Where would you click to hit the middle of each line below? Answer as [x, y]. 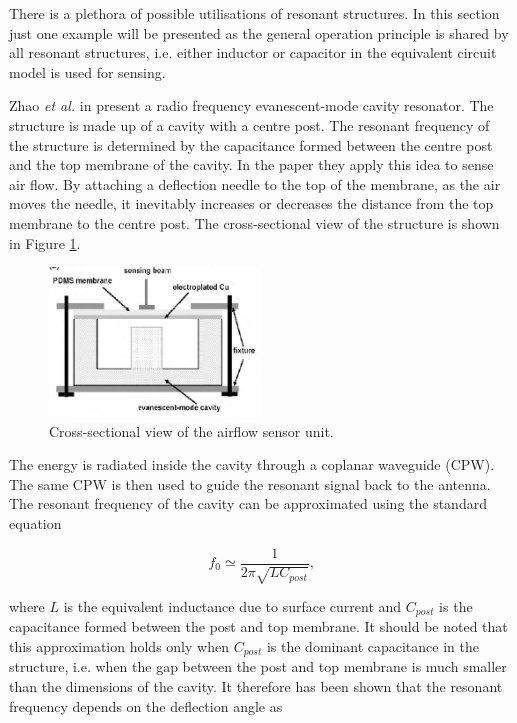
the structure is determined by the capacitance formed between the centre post [251, 144]
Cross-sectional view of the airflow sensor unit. [191, 430]
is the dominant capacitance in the [372, 646]
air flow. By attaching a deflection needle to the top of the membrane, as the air [255, 183]
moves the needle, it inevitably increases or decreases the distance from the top [251, 203]
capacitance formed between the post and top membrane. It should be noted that [258, 626]
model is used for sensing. [87, 71]
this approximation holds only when [119, 646]
